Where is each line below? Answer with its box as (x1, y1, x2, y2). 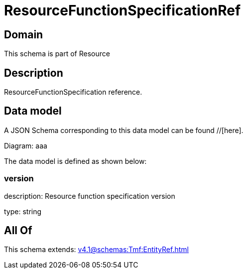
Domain (4, 28, 43, 41)
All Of (4, 224, 32, 237)
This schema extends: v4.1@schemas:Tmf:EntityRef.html (4, 245, 189, 254)
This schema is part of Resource (4, 49, 110, 58)
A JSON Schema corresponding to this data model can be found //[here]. (4, 126, 244, 135)
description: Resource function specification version (4, 191, 175, 200)
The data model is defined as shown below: (4, 156, 147, 165)
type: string (4, 207, 42, 216)
